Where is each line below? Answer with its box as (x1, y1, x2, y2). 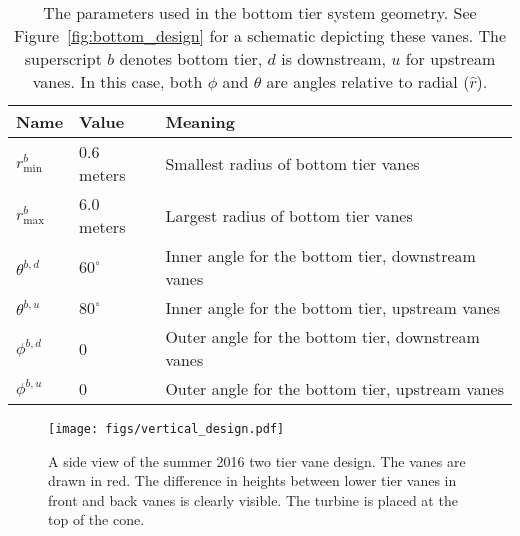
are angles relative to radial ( (266, 70, 470, 93)
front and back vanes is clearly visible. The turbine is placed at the (48, 489, 458, 510)
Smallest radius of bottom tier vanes (165, 151, 420, 175)
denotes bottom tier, (119, 47, 263, 70)
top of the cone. (48, 509, 145, 530)
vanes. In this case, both (32, 70, 203, 93)
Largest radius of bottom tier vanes (165, 203, 413, 227)
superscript (24, 47, 102, 70)
